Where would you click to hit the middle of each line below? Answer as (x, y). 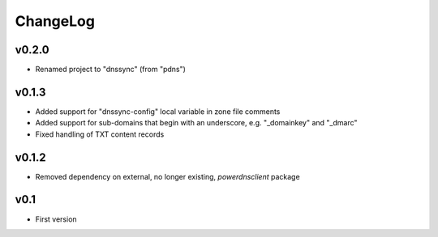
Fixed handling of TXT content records (100, 134)
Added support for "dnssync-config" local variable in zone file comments (158, 111)
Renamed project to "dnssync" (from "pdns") (111, 70)
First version (56, 219)
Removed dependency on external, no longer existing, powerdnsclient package (167, 176)
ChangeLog (55, 21)
